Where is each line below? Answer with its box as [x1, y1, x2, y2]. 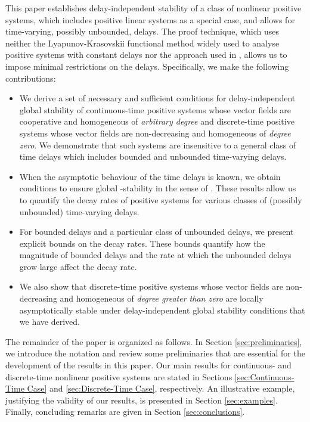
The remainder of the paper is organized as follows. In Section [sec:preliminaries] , [5, 335, 302, 347]
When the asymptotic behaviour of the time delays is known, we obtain [19, 170, 281, 182]
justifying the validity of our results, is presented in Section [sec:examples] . [5, 393, 278, 406]
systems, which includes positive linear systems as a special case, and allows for [5, 13, 295, 26]
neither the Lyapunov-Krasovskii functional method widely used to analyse [5, 36, 280, 49]
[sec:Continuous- [234, 370, 294, 383]
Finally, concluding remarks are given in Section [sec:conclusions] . [5, 405, 245, 418]
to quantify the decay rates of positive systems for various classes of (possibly [19, 193, 302, 206]
